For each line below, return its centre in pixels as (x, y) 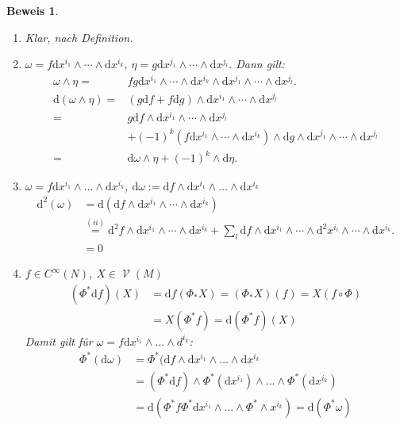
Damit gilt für (59, 341)
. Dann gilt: (256, 64)
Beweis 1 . (33, 10)
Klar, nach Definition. (79, 37)
